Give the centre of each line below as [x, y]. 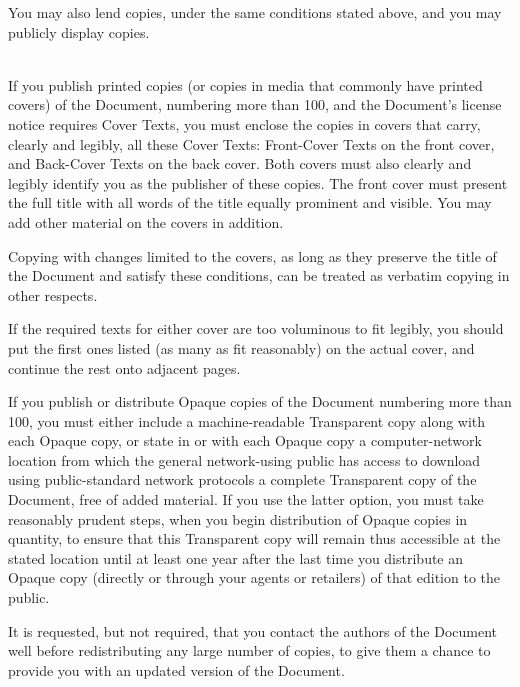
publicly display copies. [79, 31]
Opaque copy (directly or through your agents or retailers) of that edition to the [254, 577]
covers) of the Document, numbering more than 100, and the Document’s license [255, 104]
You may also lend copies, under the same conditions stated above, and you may [255, 12]
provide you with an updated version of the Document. [176, 669]
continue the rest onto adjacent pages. [124, 367]
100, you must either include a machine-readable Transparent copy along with [247, 420]
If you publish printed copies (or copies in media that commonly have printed [245, 84]
